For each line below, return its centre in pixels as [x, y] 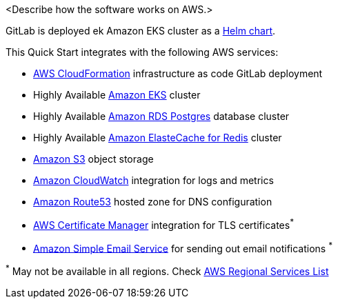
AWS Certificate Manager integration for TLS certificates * [163, 224]
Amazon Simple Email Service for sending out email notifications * [183, 247]
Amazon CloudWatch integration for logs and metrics [153, 180]
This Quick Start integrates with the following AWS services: [142, 52]
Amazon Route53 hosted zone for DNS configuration [153, 202]
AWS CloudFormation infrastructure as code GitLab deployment [178, 73]
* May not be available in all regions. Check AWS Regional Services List [167, 270]
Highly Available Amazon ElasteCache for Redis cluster [158, 138]
